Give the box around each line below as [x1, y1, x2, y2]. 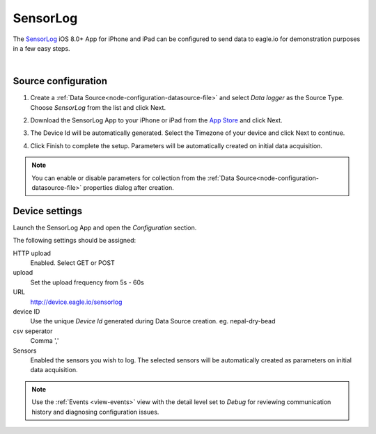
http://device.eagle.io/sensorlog [30, 298, 123, 306]
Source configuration [13, 75, 108, 87]
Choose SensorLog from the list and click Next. [30, 103, 166, 111]
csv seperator [13, 327, 53, 335]
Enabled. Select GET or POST [30, 259, 115, 267]
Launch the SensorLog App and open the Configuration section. [13, 223, 197, 232]
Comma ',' [30, 337, 59, 345]
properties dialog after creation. [83, 183, 174, 191]
